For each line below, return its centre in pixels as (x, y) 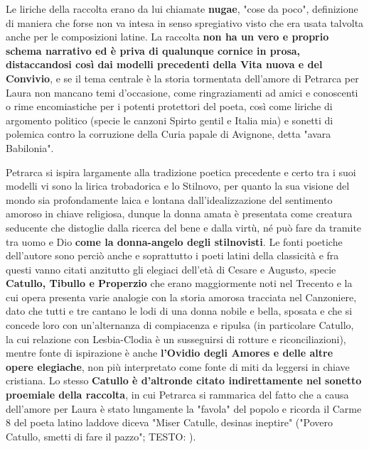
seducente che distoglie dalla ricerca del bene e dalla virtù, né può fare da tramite (184, 227)
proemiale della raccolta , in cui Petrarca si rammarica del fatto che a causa (177, 395)
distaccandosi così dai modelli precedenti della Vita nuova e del (164, 64)
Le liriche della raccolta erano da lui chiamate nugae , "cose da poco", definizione (182, 9)
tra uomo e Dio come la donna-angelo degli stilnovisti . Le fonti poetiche (174, 241)
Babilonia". (30, 147)
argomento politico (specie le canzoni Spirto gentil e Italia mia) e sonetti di (170, 120)
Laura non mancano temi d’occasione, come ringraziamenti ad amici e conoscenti (182, 92)
